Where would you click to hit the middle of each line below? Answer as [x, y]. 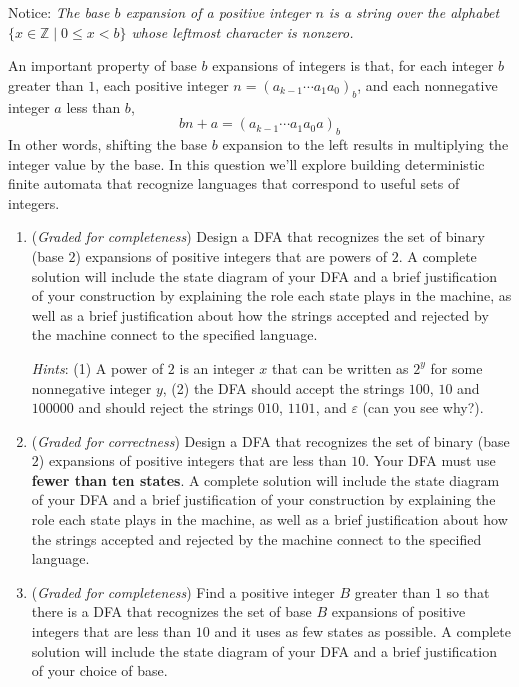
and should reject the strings [166, 407]
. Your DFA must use [430, 460]
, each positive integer [162, 84]
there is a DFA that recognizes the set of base [171, 611]
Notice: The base [59, 12]
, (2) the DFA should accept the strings [283, 387]
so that [468, 591]
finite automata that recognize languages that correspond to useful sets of [234, 183]
